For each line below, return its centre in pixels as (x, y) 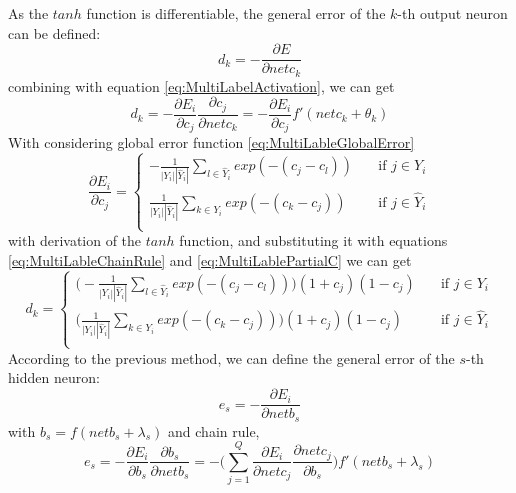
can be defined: (54, 32)
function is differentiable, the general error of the (236, 13)
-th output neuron (452, 13)
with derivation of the (75, 240)
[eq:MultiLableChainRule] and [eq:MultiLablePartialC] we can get (210, 259)
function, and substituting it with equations (313, 240)
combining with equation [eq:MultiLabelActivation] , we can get (201, 85)
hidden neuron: (54, 377)
